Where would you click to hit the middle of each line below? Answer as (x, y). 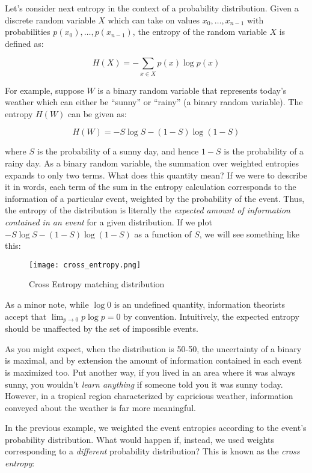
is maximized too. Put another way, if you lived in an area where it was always (150, 372)
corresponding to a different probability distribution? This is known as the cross (152, 451)
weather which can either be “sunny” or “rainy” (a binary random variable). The (154, 102)
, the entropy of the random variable (200, 32)
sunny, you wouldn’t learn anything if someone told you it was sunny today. (144, 384)
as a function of (163, 233)
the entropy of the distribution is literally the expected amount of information (148, 210)
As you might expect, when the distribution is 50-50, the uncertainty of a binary (153, 348)
